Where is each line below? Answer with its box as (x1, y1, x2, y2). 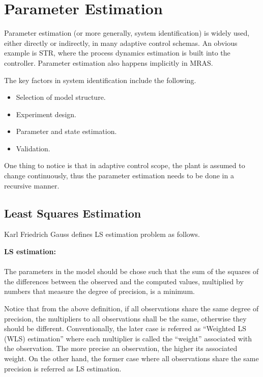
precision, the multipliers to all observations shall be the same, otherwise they (4, 313, 247, 324)
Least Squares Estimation (4, 205, 141, 221)
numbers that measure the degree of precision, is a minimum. (4, 286, 195, 297)
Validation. (16, 143, 50, 153)
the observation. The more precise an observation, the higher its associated (4, 343, 238, 354)
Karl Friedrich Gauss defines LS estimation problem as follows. (4, 229, 200, 239)
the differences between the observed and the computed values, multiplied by (4, 276, 244, 286)
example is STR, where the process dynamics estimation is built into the (4, 47, 230, 58)
